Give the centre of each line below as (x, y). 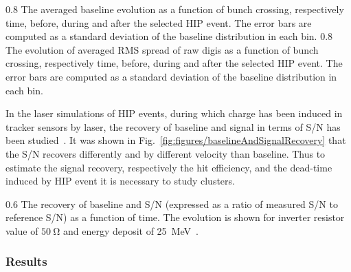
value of (22, 230)
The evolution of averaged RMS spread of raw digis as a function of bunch (162, 49)
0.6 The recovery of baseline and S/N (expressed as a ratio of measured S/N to (172, 203)
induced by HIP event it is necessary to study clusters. (120, 181)
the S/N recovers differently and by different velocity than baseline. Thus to (166, 153)
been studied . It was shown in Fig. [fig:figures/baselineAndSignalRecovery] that (176, 140)
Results (26, 261)
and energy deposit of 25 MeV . (131, 230)
